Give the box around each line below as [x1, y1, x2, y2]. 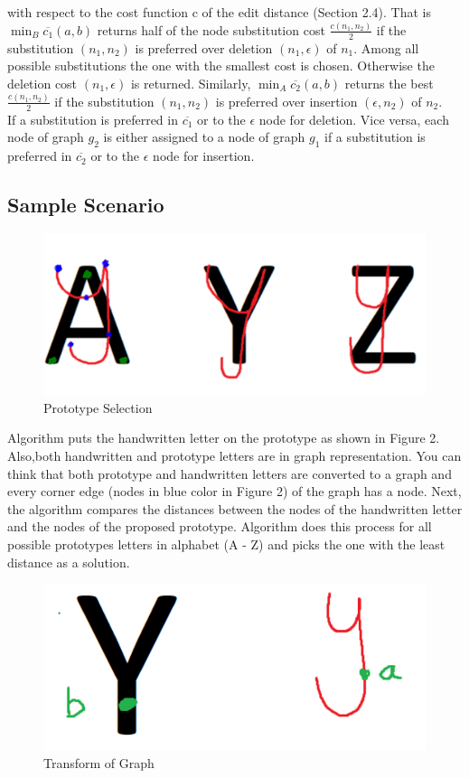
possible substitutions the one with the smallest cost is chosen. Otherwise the [7, 56, 435, 75]
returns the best [344, 73, 434, 92]
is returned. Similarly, [130, 73, 251, 92]
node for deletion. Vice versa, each [258, 109, 449, 128]
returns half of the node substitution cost [97, 20, 325, 39]
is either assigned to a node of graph [103, 127, 305, 146]
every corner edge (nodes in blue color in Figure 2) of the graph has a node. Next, [7, 482, 462, 501]
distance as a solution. [7, 552, 130, 571]
